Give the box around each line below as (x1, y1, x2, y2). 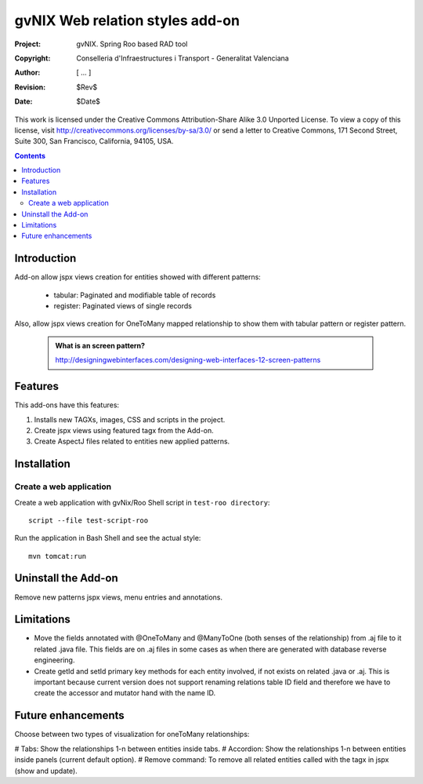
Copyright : (14, 53, 51, 63)
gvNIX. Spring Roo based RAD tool (76, 39, 188, 49)
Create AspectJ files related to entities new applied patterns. (34, 436, 230, 447)
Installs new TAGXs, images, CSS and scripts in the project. (34, 414, 226, 424)
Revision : (14, 82, 46, 92)
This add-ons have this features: (14, 400, 120, 410)
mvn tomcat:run (28, 552, 87, 560)
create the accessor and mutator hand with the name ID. (34, 688, 216, 698)
